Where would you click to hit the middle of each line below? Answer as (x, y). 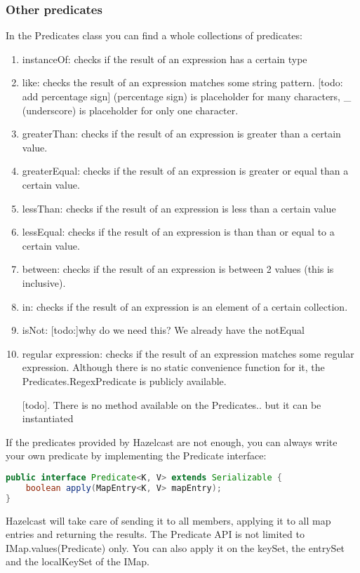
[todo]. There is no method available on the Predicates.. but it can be (172, 404)
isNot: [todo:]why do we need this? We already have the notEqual (163, 330)
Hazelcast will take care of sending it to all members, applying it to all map (168, 520)
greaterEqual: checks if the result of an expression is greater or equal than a (185, 171)
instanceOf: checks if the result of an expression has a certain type (165, 59)
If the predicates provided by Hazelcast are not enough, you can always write (172, 441)
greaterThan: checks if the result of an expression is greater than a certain (181, 134)
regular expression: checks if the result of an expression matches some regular (188, 353)
